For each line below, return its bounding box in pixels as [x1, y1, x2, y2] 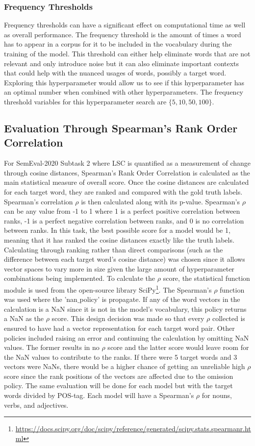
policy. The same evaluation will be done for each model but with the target [4, 380, 233, 391]
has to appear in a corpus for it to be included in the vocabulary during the [4, 39, 232, 49]
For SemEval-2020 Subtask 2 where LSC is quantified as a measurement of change [4, 158, 251, 168]
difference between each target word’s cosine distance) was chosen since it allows [4, 254, 245, 264]
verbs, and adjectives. [4, 399, 69, 410]
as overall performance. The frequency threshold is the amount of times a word [4, 29, 241, 39]
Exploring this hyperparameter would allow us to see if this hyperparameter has [4, 77, 245, 87]
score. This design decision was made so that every [51, 313, 204, 323]
